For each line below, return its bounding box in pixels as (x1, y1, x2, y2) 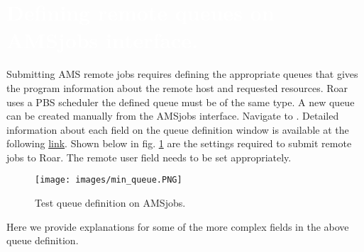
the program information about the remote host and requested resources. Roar (6, 80, 348, 95)
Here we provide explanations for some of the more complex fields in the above (6, 219, 349, 234)
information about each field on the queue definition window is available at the (6, 122, 349, 137)
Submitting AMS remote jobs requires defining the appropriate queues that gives (6, 67, 358, 81)
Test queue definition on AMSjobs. (35, 195, 186, 210)
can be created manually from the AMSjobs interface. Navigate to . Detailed (6, 108, 339, 123)
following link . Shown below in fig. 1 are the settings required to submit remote (6, 136, 352, 151)
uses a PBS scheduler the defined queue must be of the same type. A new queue (6, 94, 355, 109)
